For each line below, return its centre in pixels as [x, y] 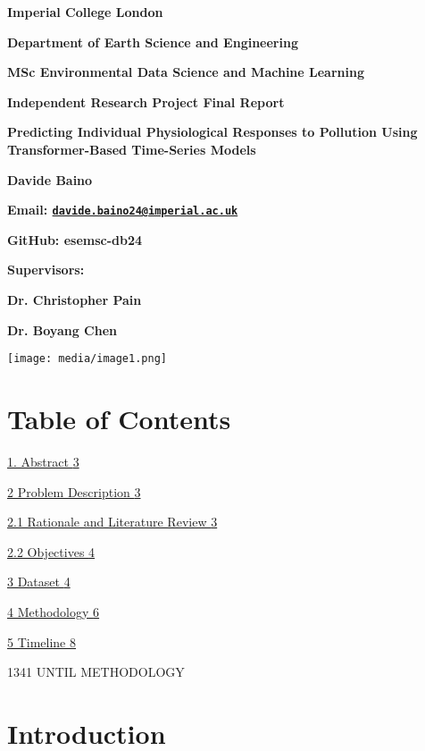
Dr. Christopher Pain [75, 300]
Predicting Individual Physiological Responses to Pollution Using [212, 132]
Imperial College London [85, 12]
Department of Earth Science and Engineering [153, 42]
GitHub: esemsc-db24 [75, 239]
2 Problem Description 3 [74, 491]
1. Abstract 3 [43, 461]
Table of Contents [119, 419]
